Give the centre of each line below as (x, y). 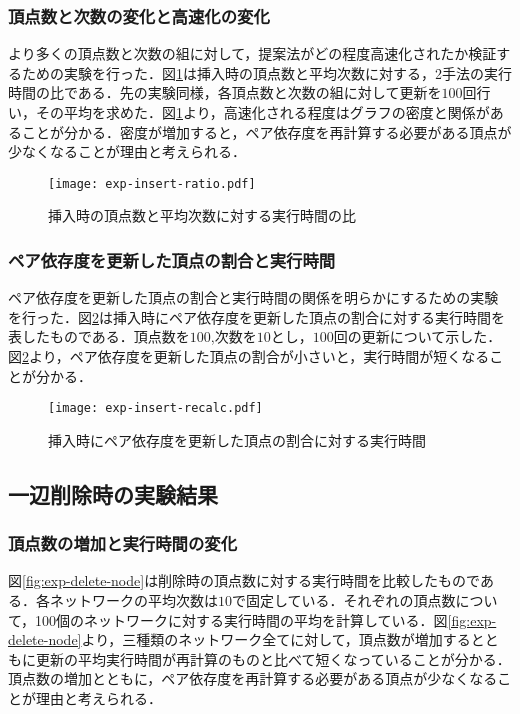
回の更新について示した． (417, 336)
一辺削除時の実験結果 (113, 493)
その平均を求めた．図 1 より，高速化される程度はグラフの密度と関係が (262, 112)
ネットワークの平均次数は (133, 600)
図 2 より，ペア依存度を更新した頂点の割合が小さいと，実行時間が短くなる (249, 356)
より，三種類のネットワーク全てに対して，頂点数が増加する (276, 639)
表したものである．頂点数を (99, 336)
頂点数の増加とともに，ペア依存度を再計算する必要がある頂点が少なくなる (253, 678)
